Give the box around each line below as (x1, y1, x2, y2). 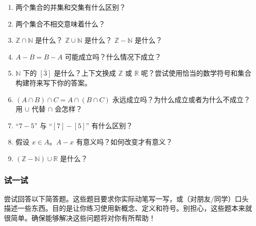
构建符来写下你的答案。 (15, 77, 92, 87)
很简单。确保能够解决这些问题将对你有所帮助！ (4, 212, 156, 223)
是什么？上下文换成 (54, 68, 116, 78)
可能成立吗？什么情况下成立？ (64, 51, 161, 61)
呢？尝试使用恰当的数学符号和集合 (141, 68, 252, 78)
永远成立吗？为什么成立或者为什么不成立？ (112, 94, 251, 104)
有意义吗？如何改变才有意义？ (76, 137, 173, 147)
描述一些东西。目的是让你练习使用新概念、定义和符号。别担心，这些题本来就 (4, 203, 252, 213)
